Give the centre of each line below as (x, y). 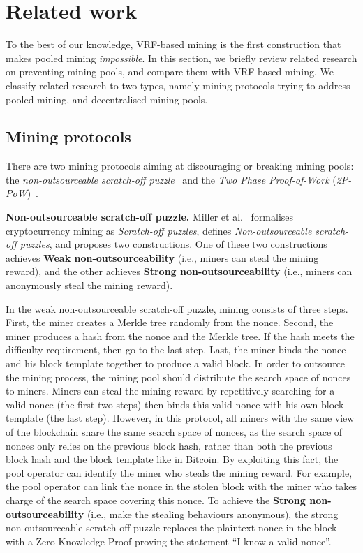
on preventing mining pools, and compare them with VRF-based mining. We (170, 72)
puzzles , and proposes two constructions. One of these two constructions (173, 244)
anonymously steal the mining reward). (89, 285)
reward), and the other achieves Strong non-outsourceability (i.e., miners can (179, 271)
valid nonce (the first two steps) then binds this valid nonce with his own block (175, 404)
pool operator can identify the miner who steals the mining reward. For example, (179, 472)
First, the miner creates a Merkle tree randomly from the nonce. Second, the (170, 322)
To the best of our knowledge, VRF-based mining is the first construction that (173, 44)
